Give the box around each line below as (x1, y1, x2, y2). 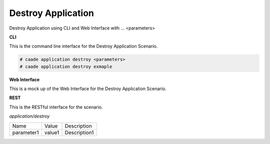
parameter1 (12, 129, 39, 136)
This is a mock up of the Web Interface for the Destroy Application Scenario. (9, 85, 167, 92)
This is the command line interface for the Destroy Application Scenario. (9, 43, 158, 49)
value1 (44, 129, 59, 136)
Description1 (64, 129, 94, 136)
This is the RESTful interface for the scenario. (9, 104, 103, 110)
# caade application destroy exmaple (19, 63, 112, 69)
